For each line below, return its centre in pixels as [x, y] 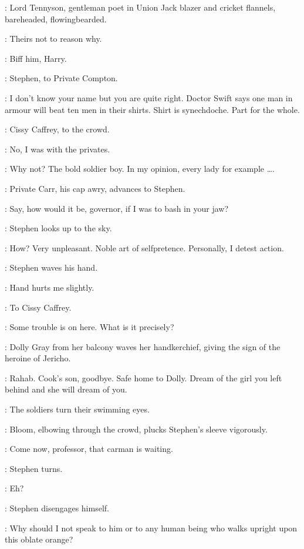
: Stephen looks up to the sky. [58, 228]
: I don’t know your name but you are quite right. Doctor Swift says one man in [149, 97]
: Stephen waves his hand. [51, 267]
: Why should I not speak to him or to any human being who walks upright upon [151, 528]
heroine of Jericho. [38, 358]
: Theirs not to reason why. [53, 39]
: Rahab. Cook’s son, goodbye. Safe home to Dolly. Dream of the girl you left [143, 377]
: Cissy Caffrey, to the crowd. [57, 129]
